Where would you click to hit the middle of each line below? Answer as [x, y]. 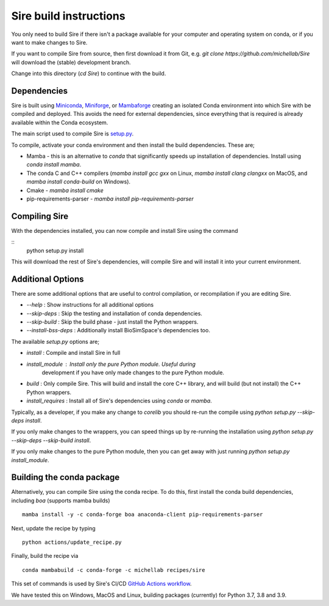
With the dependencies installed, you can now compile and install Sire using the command [125, 230]
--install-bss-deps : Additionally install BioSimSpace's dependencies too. [118, 330]
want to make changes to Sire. [49, 42]
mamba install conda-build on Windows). [79, 182]
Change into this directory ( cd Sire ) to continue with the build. [89, 74]
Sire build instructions [68, 16]
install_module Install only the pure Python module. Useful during [111, 364]
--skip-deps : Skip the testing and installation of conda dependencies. [114, 313]
